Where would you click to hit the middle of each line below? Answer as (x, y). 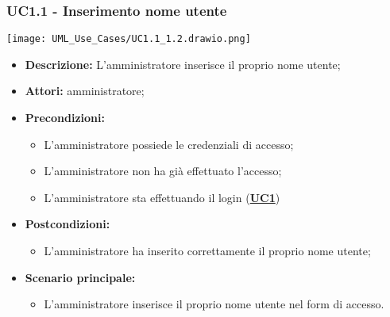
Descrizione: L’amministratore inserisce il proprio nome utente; (183, 64)
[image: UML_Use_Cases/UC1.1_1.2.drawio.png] (129, 39)
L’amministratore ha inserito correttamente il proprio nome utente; (207, 251)
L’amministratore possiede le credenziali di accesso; (169, 144)
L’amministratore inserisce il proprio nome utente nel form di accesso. (214, 304)
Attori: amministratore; (85, 91)
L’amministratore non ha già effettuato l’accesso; (163, 171)
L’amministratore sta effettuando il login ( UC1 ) (162, 197)
